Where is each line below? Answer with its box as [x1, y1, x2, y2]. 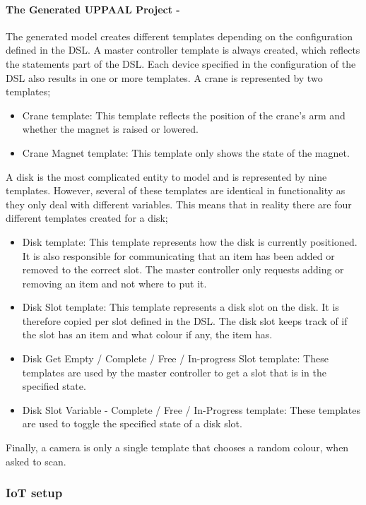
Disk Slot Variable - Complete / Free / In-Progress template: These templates [22, 402, 361, 417]
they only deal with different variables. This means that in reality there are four [6, 196, 352, 211]
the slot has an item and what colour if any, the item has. [22, 327, 273, 342]
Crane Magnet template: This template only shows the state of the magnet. [22, 145, 350, 160]
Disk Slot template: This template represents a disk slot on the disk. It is [22, 299, 339, 314]
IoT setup [6, 484, 63, 501]
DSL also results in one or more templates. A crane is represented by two [6, 70, 323, 85]
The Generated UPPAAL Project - [6, 1, 180, 16]
